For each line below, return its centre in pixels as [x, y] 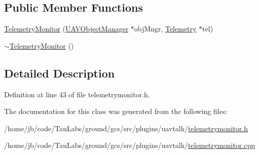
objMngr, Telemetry [165, 29]
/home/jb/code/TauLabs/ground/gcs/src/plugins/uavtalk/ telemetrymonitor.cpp [129, 145]
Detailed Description [60, 73]
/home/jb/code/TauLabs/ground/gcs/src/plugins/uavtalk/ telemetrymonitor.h [126, 128]
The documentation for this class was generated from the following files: [116, 111]
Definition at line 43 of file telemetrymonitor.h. [77, 94]
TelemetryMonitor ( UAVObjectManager [66, 29]
